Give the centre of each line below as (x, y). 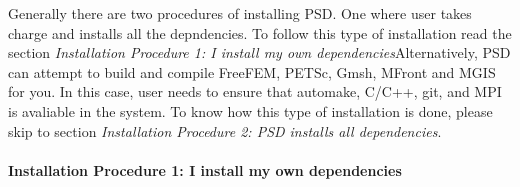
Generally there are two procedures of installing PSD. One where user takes (240, 13)
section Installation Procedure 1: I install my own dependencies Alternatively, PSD (259, 52)
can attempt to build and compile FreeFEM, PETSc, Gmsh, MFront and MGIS (252, 71)
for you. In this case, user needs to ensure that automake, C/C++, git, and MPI (255, 91)
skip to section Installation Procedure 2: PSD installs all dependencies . (225, 130)
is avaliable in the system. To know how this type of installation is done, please (250, 110)
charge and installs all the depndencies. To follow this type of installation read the (260, 32)
